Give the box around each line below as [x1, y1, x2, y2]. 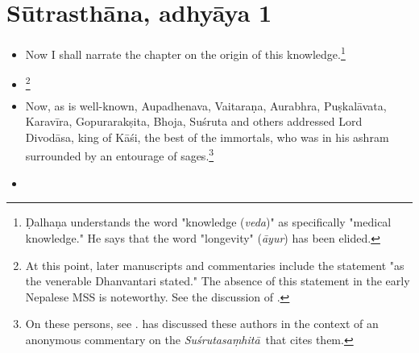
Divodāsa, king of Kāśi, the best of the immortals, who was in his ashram [25, 128, 389, 145]
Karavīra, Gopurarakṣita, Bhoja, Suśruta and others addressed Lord [25, 113, 363, 130]
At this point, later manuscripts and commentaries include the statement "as [25, 256, 404, 273]
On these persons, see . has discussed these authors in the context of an [25, 315, 379, 332]
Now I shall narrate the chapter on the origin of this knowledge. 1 [25, 44, 346, 62]
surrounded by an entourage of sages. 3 [25, 145, 214, 164]
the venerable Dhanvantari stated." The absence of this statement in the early [25, 272, 410, 289]
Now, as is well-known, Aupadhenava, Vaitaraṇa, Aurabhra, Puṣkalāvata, [25, 97, 387, 114]
